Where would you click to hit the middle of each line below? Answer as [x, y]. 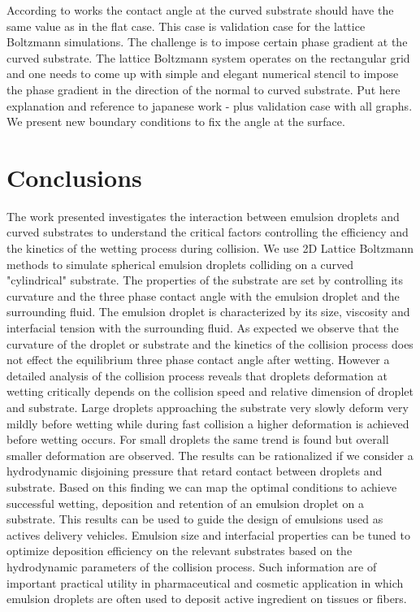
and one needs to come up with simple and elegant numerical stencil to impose [203, 74]
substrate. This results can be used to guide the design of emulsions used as [195, 519]
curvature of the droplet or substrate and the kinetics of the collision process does [210, 343]
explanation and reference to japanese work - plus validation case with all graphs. [210, 105]
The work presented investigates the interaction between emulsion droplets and [203, 216]
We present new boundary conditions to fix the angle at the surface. [176, 122]
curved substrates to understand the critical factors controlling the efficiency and [208, 232]
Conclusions [74, 177]
